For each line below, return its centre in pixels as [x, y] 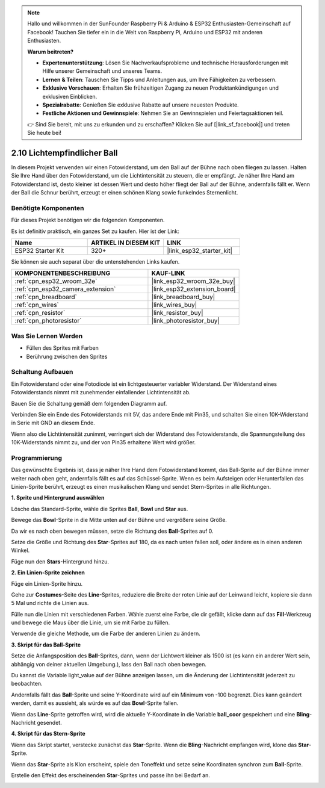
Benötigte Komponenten [48, 208]
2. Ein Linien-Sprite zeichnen [48, 572]
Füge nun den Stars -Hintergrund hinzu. [60, 561]
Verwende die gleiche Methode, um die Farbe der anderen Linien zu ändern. [106, 634]
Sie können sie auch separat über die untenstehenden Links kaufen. [95, 262]
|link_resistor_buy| [177, 313]
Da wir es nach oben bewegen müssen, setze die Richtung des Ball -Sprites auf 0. [112, 531]
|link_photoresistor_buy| [185, 321]
